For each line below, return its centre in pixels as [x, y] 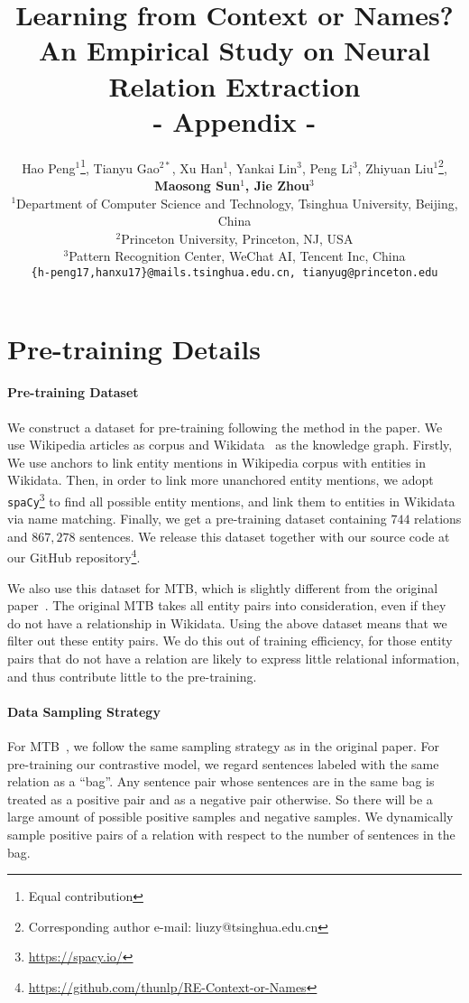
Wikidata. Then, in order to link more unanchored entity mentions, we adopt [221, 480]
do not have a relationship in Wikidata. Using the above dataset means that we [227, 622]
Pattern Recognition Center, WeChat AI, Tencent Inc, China [237, 256]
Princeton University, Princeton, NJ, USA [237, 238]
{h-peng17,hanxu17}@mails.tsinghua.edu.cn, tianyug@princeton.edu [234, 272]
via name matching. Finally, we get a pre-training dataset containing [197, 519]
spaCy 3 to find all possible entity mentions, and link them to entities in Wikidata [231, 499]
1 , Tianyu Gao [120, 166]
